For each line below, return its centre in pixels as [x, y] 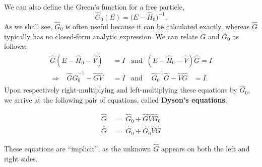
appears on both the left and [205, 149]
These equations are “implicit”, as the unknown [78, 149]
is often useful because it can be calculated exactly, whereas [157, 26]
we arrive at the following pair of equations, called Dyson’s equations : [116, 99]
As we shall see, [28, 26]
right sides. [21, 158]
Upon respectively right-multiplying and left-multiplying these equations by [121, 90]
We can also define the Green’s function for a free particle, [94, 7]
